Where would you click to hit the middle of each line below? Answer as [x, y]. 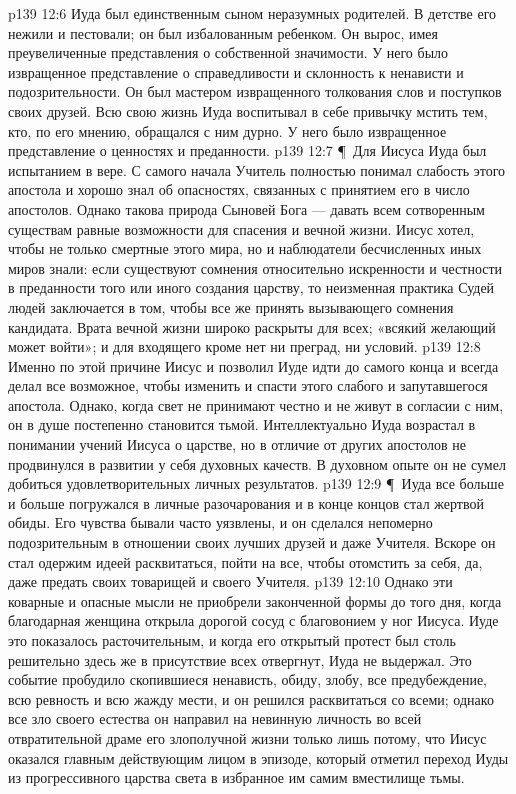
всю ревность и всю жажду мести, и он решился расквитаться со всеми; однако [251, 698]
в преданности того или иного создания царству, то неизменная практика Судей [251, 287]
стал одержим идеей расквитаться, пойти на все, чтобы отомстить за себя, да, [245, 561]
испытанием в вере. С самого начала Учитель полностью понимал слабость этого [257, 169]
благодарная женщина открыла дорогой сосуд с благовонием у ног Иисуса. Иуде [253, 620]
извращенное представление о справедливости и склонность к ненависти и [236, 71]
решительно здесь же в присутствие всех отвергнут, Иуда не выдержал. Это [240, 659]
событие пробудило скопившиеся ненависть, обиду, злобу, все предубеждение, [247, 679]
